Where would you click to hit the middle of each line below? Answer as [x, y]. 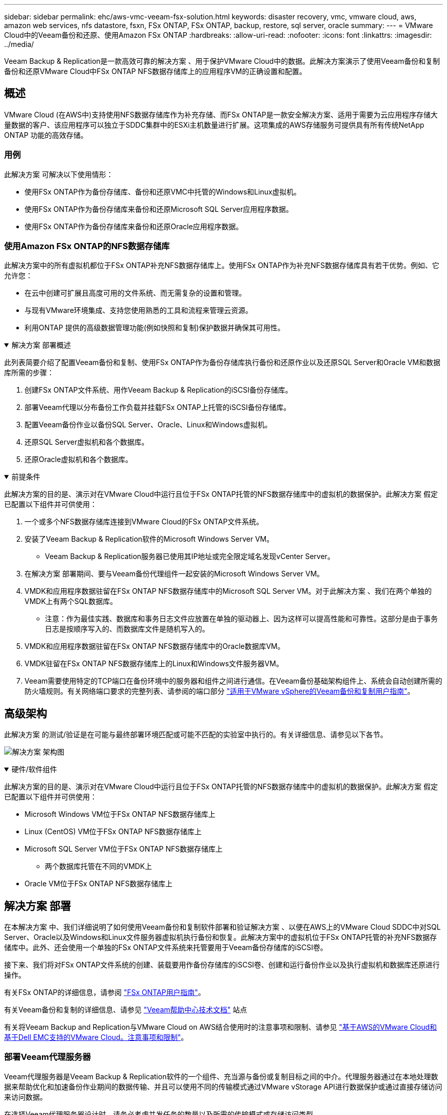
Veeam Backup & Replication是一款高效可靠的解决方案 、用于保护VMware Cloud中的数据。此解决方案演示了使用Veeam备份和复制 [222, 61]
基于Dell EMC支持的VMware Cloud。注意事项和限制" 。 [96, 1037]
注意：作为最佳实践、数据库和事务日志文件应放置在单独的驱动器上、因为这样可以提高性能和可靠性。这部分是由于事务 [241, 619]
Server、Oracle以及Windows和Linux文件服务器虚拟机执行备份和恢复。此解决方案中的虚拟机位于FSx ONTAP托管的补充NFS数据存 [220, 937]
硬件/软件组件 [34, 769]
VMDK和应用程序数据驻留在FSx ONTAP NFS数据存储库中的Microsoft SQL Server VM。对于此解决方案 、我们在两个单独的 [228, 591]
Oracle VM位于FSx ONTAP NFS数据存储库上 [98, 884]
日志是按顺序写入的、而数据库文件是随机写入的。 [127, 629]
